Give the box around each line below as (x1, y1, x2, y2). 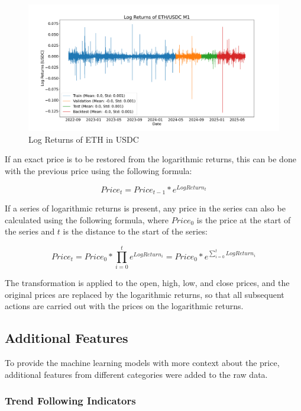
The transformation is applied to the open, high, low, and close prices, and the (5, 277, 290, 289)
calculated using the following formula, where (5, 213, 169, 226)
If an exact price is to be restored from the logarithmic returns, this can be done (5, 153, 296, 165)
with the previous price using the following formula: (5, 165, 192, 177)
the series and (5, 225, 55, 237)
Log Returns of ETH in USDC (28, 133, 139, 145)
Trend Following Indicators (5, 393, 136, 408)
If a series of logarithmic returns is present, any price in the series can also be (5, 202, 286, 214)
